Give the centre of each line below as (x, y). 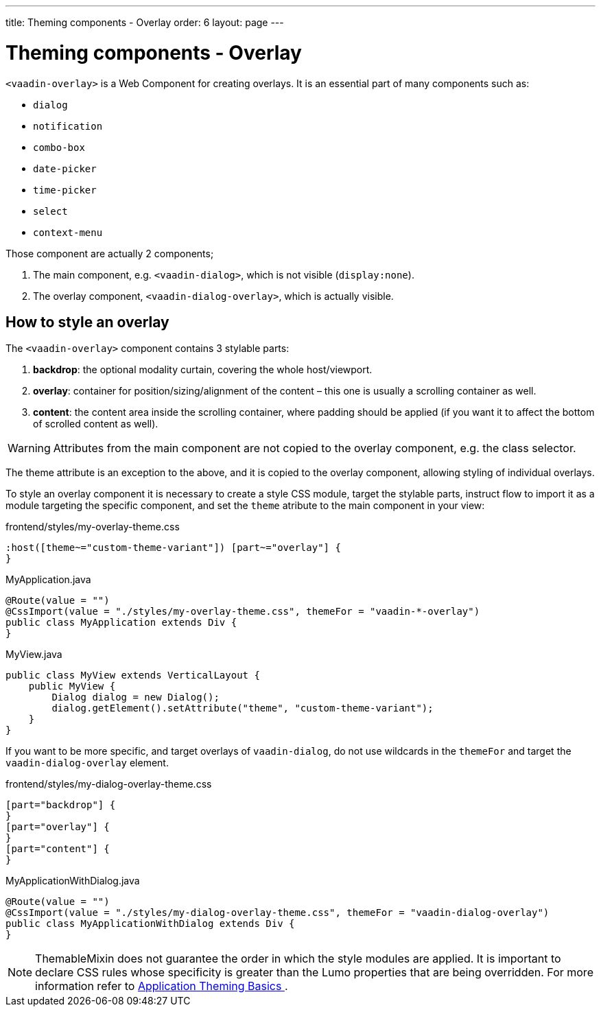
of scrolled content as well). (96, 424)
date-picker (65, 168)
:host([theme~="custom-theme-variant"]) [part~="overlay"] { (173, 548)
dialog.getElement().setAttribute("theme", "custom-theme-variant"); (243, 708)
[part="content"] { (58, 849)
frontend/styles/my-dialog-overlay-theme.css (109, 784)
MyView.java (34, 655)
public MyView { (72, 686)
